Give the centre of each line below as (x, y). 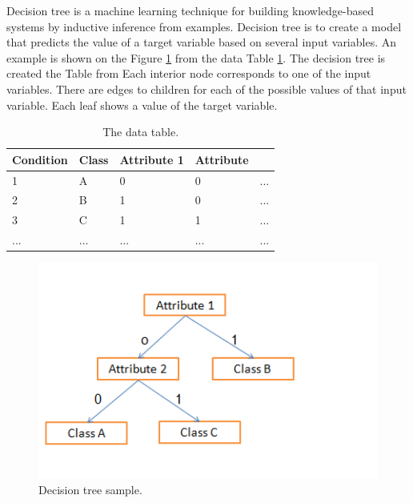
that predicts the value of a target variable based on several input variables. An (202, 42)
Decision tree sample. (90, 489)
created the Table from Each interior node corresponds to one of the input (189, 73)
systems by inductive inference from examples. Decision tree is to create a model (204, 26)
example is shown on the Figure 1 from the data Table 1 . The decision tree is (196, 57)
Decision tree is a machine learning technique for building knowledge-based (190, 10)
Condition (40, 159)
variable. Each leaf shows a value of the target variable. (142, 105)
